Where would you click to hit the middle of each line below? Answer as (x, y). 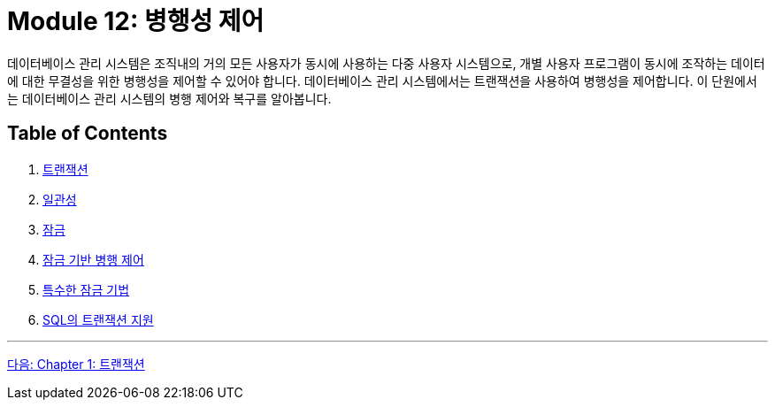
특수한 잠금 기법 (86, 289)
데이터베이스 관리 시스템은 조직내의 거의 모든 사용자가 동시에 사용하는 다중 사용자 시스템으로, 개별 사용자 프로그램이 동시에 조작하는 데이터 (386, 63)
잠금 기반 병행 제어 (93, 259)
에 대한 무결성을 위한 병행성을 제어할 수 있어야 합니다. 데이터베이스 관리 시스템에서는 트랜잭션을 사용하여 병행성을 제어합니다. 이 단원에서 (382, 81)
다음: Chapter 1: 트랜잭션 (76, 364)
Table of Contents (88, 134)
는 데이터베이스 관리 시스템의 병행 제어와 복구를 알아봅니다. (169, 98)
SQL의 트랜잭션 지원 (98, 319)
